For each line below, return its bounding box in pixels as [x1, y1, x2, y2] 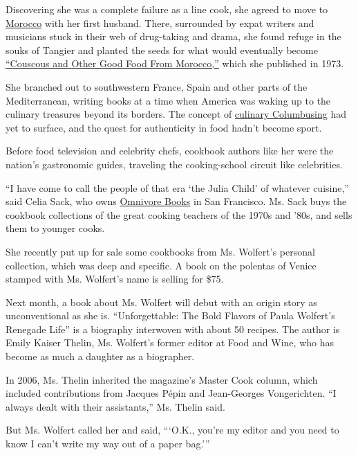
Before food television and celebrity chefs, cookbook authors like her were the [6, 143, 334, 158]
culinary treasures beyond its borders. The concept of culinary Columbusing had [6, 107, 347, 121]
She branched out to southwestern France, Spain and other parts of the [6, 79, 308, 93]
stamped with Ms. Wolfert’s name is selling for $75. [6, 271, 224, 286]
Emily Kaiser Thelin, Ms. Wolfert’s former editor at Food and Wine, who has [6, 335, 334, 350]
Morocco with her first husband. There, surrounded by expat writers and [6, 15, 314, 30]
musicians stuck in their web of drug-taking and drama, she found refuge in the [6, 29, 341, 44]
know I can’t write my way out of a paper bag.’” [6, 436, 210, 451]
